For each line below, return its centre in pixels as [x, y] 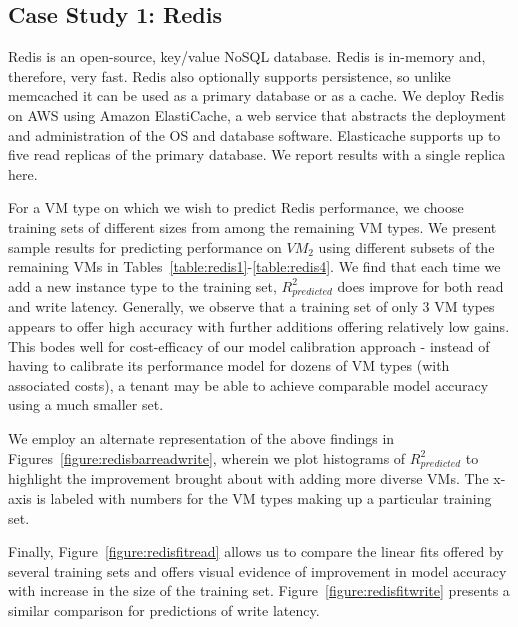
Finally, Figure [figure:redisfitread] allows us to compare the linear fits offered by [256, 551]
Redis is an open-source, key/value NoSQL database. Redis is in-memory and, [247, 56]
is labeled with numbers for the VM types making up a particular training [264, 497]
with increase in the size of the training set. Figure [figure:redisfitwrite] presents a [259, 590]
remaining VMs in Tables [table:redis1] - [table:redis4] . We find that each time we [254, 266]
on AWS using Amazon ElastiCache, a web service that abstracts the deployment [257, 114]
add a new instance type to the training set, [142, 285]
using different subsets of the [406, 246]
